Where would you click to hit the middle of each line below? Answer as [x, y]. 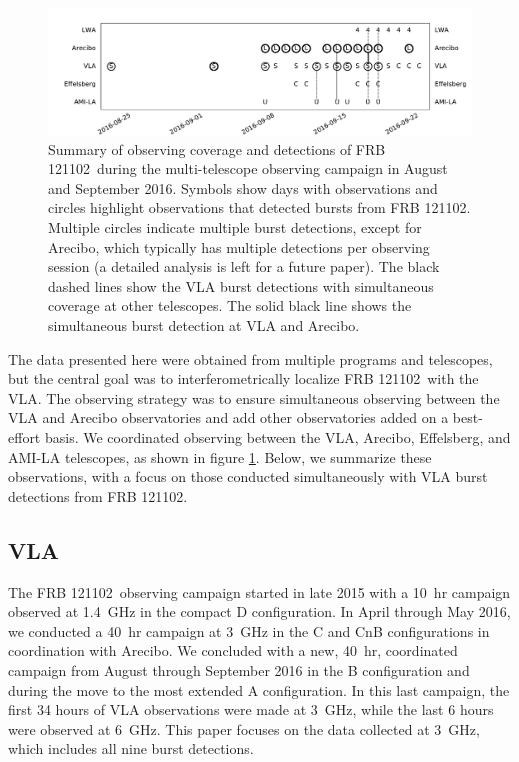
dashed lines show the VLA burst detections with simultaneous [241, 285]
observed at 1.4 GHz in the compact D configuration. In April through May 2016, [259, 611]
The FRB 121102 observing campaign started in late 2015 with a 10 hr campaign [259, 591]
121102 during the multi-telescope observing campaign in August [248, 168]
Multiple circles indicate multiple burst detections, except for [235, 227]
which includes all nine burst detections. [131, 748]
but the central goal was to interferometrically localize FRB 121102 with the [243, 378]
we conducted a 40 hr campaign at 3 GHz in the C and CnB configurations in [249, 630]
